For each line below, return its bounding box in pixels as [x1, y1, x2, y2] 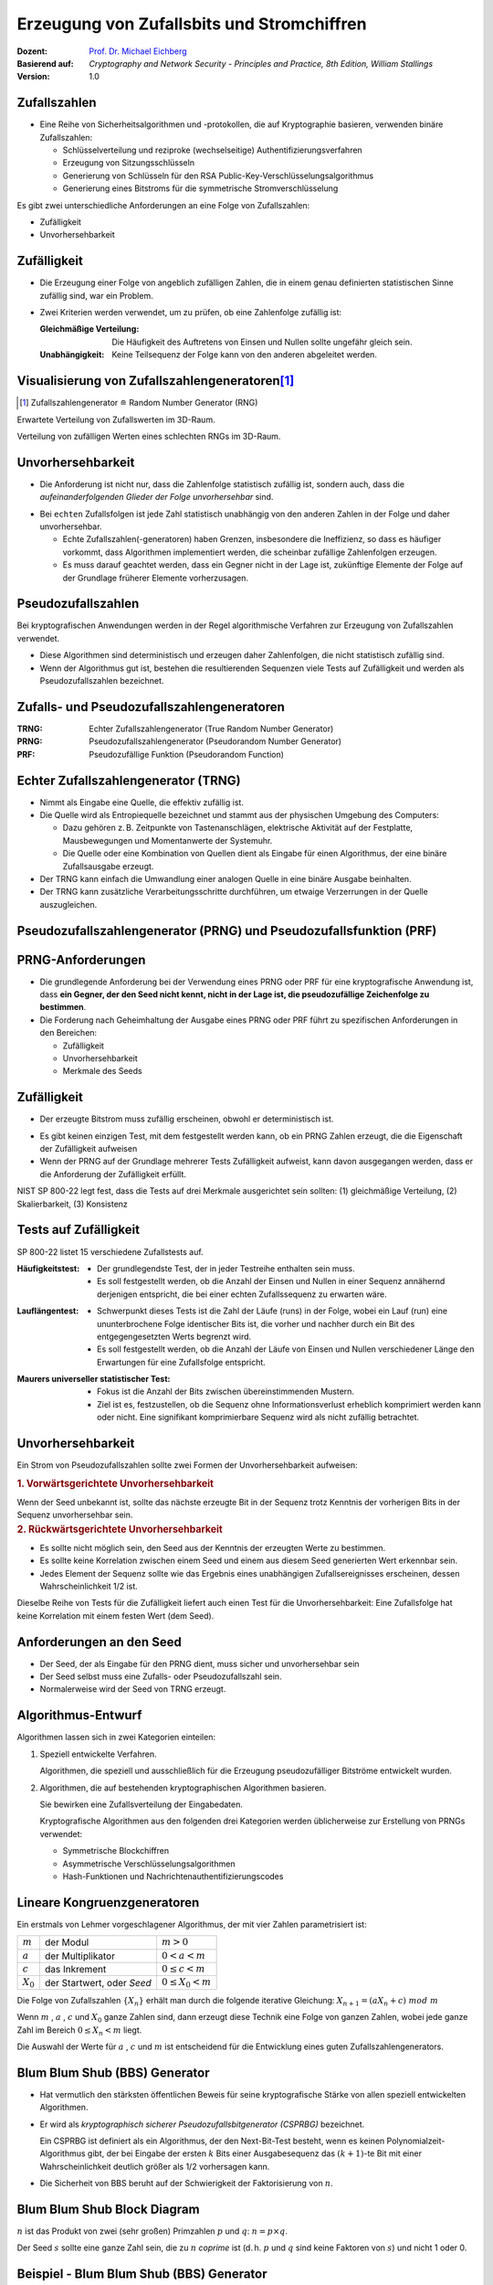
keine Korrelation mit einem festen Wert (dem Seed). [16, 1610, 215, 1621]
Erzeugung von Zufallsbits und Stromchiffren [16, 14, 367, 34]
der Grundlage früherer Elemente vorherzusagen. [62, 572, 249, 583]
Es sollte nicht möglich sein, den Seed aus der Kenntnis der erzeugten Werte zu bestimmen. [39, 1542, 386, 1553]
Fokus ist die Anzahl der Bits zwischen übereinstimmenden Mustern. [97, 1386, 355, 1398]
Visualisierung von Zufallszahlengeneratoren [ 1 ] [16, 373, 295, 388]
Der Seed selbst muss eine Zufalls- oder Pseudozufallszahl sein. [39, 1671, 282, 1682]
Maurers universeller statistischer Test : [16, 1374, 171, 1385]
